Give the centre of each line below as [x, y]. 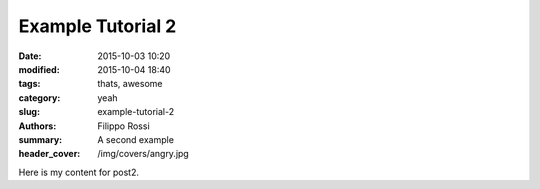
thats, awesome [130, 84]
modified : [39, 69]
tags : [29, 84]
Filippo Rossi [123, 126]
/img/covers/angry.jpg [143, 154]
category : [39, 97]
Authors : [37, 126]
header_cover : [49, 154]
